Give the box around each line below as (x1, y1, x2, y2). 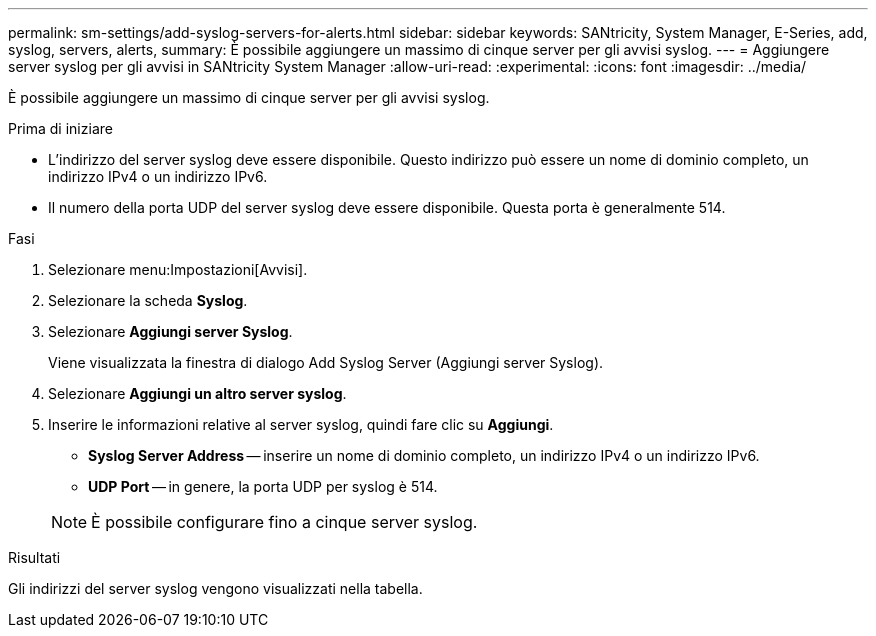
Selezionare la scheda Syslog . (48, 292, 248, 309)
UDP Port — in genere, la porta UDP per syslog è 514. (88, 478, 438, 495)
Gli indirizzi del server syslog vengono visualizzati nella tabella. (8, 580, 423, 597)
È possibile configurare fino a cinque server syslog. (91, 512, 478, 532)
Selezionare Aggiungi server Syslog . (48, 323, 293, 340)
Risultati (8, 549, 61, 566)
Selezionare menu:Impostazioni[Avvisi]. (48, 261, 308, 278)
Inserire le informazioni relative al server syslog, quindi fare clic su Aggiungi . (48, 416, 554, 433)
